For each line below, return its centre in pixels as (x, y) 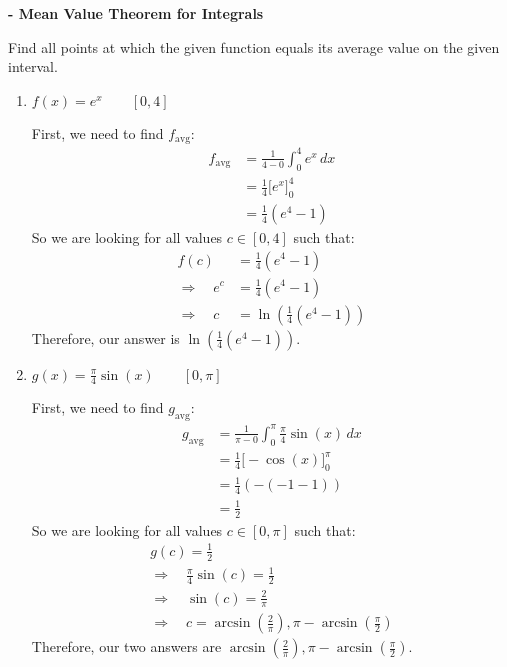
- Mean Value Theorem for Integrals (136, 13)
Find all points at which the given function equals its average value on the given (254, 46)
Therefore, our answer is (105, 337)
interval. (33, 66)
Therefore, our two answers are (126, 646)
